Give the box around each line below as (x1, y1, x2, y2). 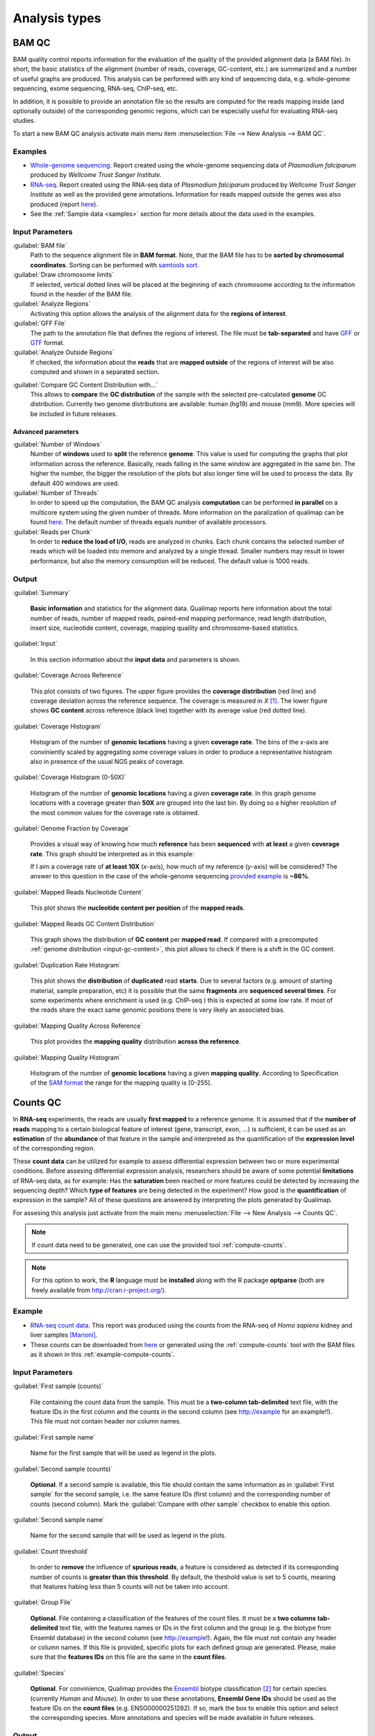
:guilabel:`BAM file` (12, 242, 67, 250)
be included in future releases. (30, 410, 118, 418)
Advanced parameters (12, 427, 79, 435)
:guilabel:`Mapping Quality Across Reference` (12, 1021, 143, 1030)
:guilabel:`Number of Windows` (12, 440, 102, 449)
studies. (12, 117, 36, 125)
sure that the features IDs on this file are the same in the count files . (30, 1653, 227, 1661)
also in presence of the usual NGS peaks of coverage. (30, 757, 185, 765)
